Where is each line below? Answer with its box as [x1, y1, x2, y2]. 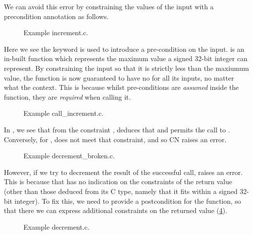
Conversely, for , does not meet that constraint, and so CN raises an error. [4, 134, 227, 144]
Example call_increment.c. [23, 108, 104, 118]
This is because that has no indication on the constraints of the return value [4, 176, 232, 187]
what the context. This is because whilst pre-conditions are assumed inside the [4, 82, 239, 92]
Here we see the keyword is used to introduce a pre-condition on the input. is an [4, 43, 244, 54]
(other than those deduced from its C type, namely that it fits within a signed [4, 186, 238, 196]
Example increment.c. [23, 27, 88, 38]
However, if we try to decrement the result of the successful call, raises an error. [4, 167, 243, 177]
